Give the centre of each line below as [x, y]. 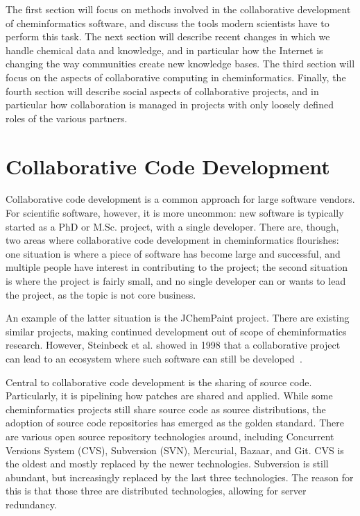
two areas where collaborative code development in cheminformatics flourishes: [172, 240]
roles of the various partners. [67, 118]
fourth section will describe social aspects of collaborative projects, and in [162, 91]
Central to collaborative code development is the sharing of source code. [159, 382]
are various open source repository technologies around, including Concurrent [170, 436]
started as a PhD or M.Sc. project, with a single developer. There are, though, [172, 226]
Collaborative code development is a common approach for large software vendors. [180, 199]
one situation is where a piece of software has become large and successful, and [173, 253]
